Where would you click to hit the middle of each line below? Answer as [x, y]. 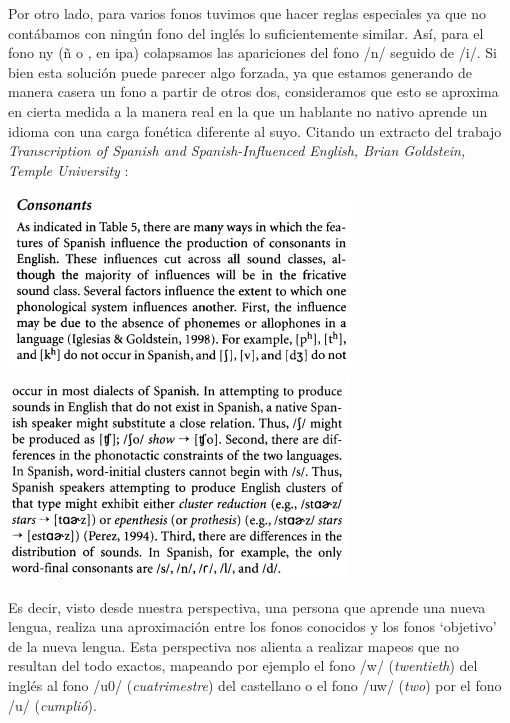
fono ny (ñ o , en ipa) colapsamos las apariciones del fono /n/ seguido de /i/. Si [252, 52]
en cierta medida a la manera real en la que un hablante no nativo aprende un [248, 110]
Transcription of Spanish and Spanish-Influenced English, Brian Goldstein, [237, 150]
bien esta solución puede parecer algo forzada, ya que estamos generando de [240, 71]
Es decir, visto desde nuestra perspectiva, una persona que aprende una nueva [247, 606]
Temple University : [68, 169]
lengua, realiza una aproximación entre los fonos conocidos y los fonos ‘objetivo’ [252, 626]
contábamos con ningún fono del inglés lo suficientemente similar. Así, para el [246, 32]
